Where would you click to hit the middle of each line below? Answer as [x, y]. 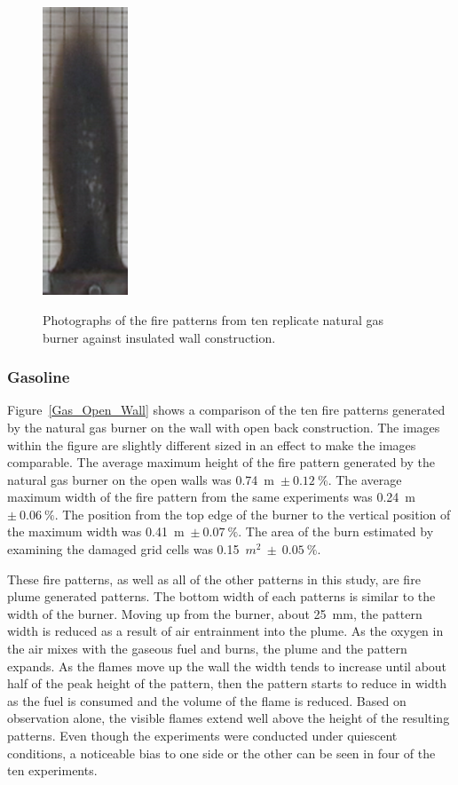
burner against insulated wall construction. [159, 337]
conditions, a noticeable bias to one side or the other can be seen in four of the [221, 753]
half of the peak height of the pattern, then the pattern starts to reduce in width [227, 683]
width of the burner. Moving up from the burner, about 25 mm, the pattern [215, 613]
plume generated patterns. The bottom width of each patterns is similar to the [221, 596]
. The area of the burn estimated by [336, 531]
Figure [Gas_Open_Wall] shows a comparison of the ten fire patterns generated [226, 410]
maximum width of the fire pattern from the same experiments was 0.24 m [212, 497]
